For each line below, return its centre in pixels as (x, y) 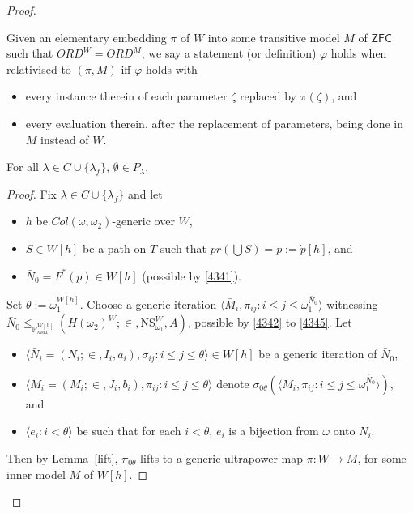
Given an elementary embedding (87, 37)
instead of (65, 139)
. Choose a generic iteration (148, 304)
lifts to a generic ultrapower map (221, 458)
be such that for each (129, 431)
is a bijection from (274, 431)
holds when (359, 53)
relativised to (39, 68)
